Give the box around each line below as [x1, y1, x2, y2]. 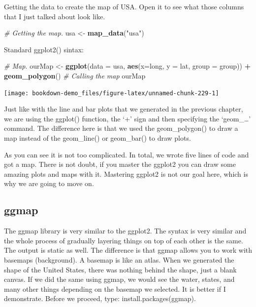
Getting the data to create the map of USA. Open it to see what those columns [4, 1, 244, 11]
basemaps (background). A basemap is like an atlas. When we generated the [4, 254, 234, 265]
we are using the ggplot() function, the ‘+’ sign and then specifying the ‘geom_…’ [4, 113, 251, 123]
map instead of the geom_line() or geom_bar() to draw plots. [4, 133, 191, 143]
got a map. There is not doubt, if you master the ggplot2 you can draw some [4, 159, 236, 169]
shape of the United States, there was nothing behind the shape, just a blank [4, 264, 237, 274]
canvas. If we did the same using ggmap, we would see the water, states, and [4, 274, 235, 284]
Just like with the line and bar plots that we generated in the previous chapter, [4, 104, 243, 114]
